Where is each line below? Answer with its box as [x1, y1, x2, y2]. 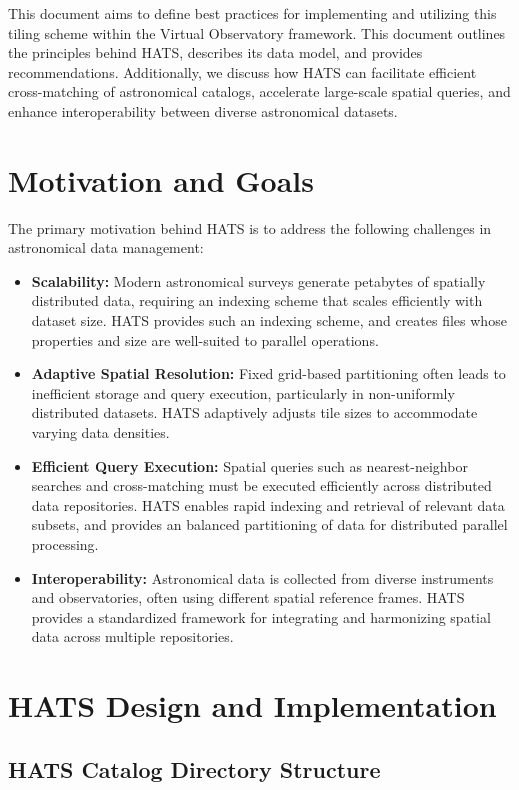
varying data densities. [31, 422, 170, 443]
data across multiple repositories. [31, 626, 234, 647]
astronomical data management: [8, 237, 204, 258]
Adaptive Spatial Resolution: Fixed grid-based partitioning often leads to [31, 363, 506, 384]
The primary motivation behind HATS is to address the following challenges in [8, 217, 492, 238]
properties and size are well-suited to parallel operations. [31, 329, 379, 350]
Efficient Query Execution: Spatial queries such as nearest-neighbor [31, 455, 468, 476]
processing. [31, 534, 99, 554]
